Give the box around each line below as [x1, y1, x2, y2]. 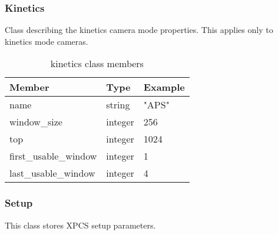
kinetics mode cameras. [5, 35, 88, 47]
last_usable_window [9, 166, 95, 180]
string [106, 98, 130, 112]
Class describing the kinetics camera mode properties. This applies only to [5, 24, 273, 36]
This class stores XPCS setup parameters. [5, 219, 156, 231]
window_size [9, 115, 62, 129]
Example [143, 80, 185, 94]
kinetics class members [50, 57, 144, 71]
